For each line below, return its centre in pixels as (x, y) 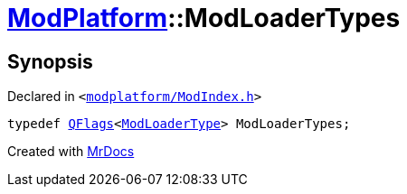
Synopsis (50, 61)
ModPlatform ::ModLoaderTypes (204, 18)
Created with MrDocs (71, 152)
